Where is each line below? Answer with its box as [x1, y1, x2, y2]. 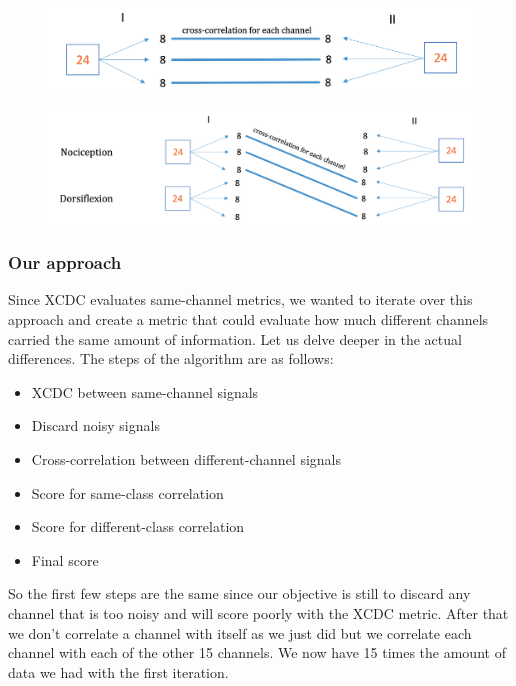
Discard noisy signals [31, 415, 160, 436]
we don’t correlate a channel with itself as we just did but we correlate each [8, 622, 472, 643]
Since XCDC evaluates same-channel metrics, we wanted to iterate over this [8, 289, 473, 310]
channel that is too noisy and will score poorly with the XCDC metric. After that [8, 603, 509, 624]
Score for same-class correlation [31, 482, 224, 503]
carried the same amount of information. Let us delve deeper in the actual [8, 328, 462, 349]
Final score [31, 549, 99, 570]
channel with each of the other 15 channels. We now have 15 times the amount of [8, 642, 506, 663]
